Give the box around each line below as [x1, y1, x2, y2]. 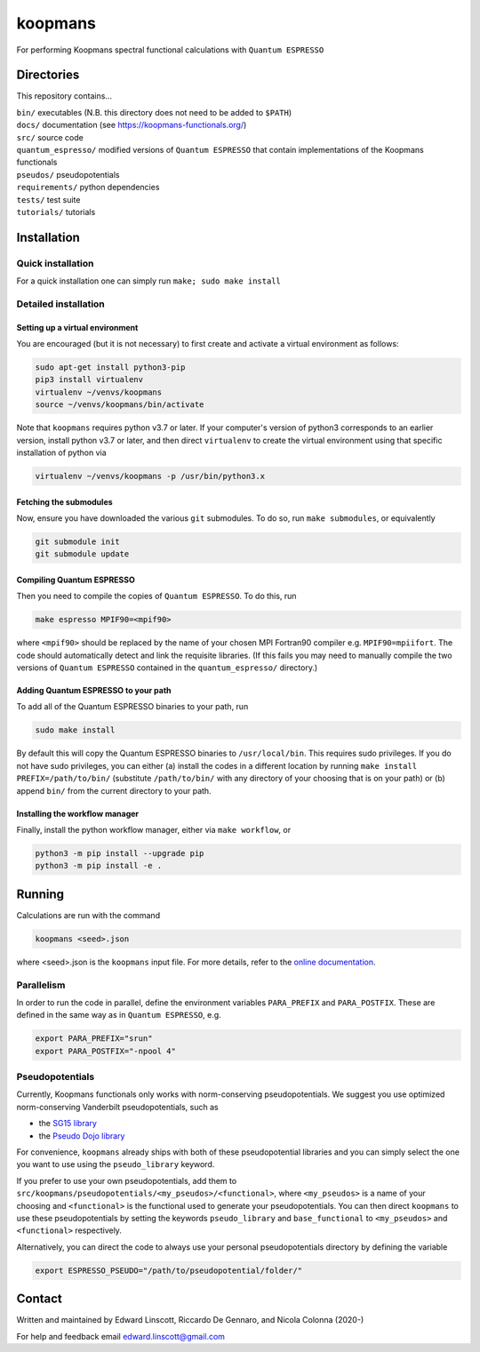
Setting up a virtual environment [16, 322, 139, 332]
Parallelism [16, 979, 66, 991]
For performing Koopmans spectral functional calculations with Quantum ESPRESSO [16, 44, 324, 55]
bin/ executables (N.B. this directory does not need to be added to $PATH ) [16, 107, 292, 117]
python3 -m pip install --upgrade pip [35, 848, 204, 858]
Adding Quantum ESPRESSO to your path [16, 685, 172, 696]
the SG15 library [38, 1118, 98, 1129]
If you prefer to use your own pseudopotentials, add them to [16, 1175, 237, 1186]
